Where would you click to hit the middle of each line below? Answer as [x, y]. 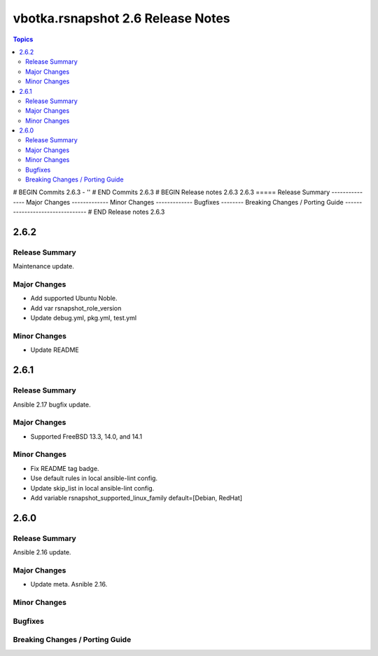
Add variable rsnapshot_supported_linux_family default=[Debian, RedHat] [136, 498]
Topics [23, 39]
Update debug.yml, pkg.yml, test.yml [83, 318]
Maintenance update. [44, 266]
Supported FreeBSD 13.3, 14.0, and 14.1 [86, 436]
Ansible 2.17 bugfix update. [52, 404]
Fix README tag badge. [65, 468]
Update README [55, 350]
